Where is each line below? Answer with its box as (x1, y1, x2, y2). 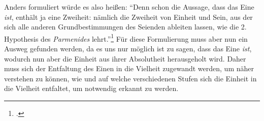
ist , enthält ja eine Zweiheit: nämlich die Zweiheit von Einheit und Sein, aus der (4, 11, 253, 22)
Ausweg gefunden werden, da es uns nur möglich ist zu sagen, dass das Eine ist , (4, 43, 252, 54)
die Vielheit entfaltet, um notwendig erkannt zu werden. (4, 83, 179, 94)
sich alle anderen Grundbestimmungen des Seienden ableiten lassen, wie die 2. (4, 21, 247, 32)
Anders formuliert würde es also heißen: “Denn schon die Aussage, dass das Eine (4, 2, 254, 12)
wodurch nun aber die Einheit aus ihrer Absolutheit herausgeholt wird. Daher (4, 53, 246, 64)
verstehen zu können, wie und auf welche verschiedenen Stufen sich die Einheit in (4, 73, 257, 83)
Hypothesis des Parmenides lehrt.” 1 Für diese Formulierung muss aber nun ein (4, 32, 248, 44)
